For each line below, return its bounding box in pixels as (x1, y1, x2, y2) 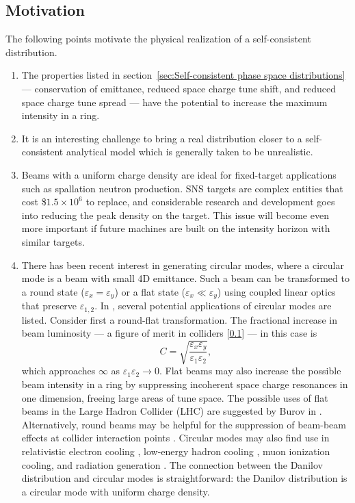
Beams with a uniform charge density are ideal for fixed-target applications (21, 167, 337, 181)
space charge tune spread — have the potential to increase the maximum (21, 94, 328, 109)
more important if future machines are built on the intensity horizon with (21, 221, 330, 235)
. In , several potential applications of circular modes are (94, 298, 332, 313)
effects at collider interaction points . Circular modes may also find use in (21, 430, 330, 445)
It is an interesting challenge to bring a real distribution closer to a (21, 131, 302, 145)
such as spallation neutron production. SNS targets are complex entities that (21, 181, 343, 195)
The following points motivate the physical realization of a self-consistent (5, 31, 311, 46)
